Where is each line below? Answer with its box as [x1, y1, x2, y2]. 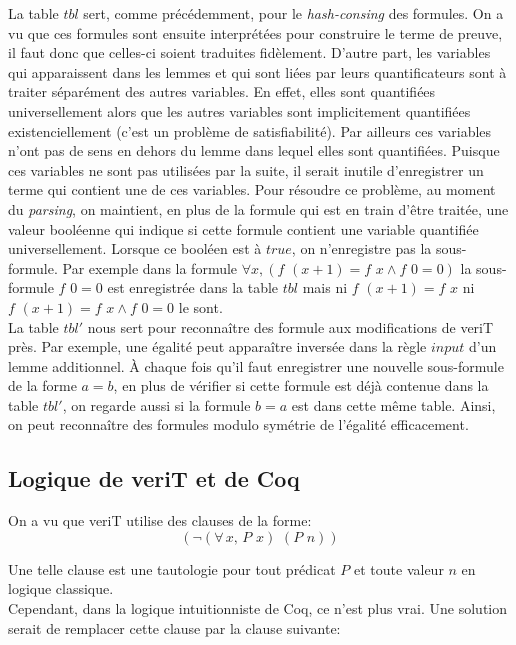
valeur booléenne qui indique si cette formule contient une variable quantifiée [8, 218, 479, 239]
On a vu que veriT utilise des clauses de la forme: [8, 510, 312, 531]
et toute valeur [354, 558, 444, 579]
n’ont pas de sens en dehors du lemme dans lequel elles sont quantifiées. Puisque [8, 140, 500, 161]
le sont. [178, 296, 223, 317]
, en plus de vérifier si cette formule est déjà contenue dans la [113, 375, 489, 396]
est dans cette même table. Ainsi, [291, 394, 496, 415]
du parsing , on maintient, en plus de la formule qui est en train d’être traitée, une [8, 198, 509, 219]
